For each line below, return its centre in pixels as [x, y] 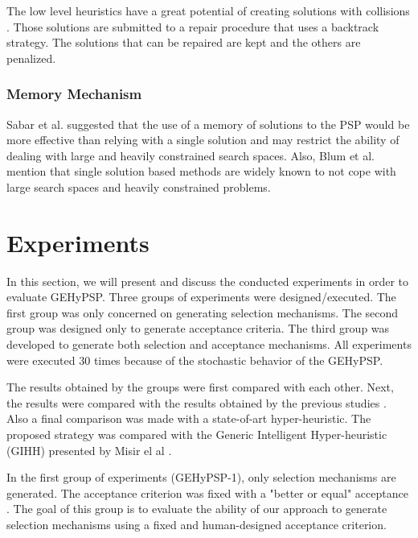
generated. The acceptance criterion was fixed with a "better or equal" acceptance [207, 492]
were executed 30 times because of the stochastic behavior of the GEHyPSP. [195, 360]
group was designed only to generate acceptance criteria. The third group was [198, 328]
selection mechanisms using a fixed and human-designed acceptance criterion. [197, 524]
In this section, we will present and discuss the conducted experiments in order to [207, 281]
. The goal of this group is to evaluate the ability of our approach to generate [197, 509]
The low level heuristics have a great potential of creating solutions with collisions [208, 10]
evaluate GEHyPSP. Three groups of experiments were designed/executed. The [201, 297]
